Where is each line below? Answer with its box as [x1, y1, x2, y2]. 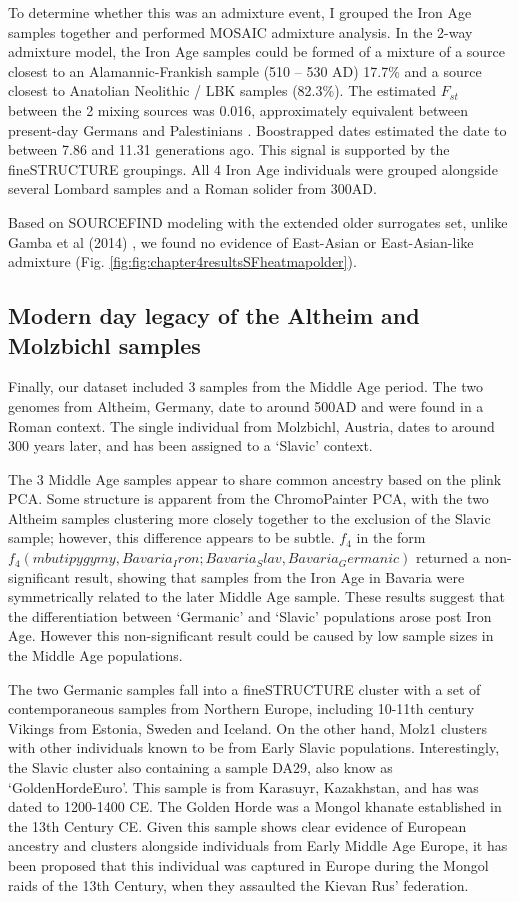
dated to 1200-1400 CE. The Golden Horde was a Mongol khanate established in [8, 796, 502, 817]
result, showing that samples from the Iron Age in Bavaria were [74, 566, 465, 587]
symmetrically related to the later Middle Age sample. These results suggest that [8, 586, 505, 607]
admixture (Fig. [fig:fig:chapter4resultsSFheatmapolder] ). [8, 251, 357, 272]
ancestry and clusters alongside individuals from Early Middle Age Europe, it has [8, 835, 508, 856]
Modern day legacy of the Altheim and [8, 300, 420, 331]
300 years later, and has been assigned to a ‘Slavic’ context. [8, 435, 373, 456]
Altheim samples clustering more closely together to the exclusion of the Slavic [8, 507, 491, 528]
